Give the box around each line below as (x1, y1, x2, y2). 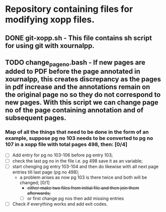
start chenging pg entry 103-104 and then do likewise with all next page (12, 163, 159, 169)
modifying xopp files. (5, 14, 95, 25)
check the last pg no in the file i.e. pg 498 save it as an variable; (12, 158, 143, 164)
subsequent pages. (5, 114, 67, 122)
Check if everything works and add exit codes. (12, 201, 108, 207)
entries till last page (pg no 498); (12, 169, 79, 175)
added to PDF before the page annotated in (5, 67, 140, 76)
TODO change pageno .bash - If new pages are (5, 58, 146, 68)
